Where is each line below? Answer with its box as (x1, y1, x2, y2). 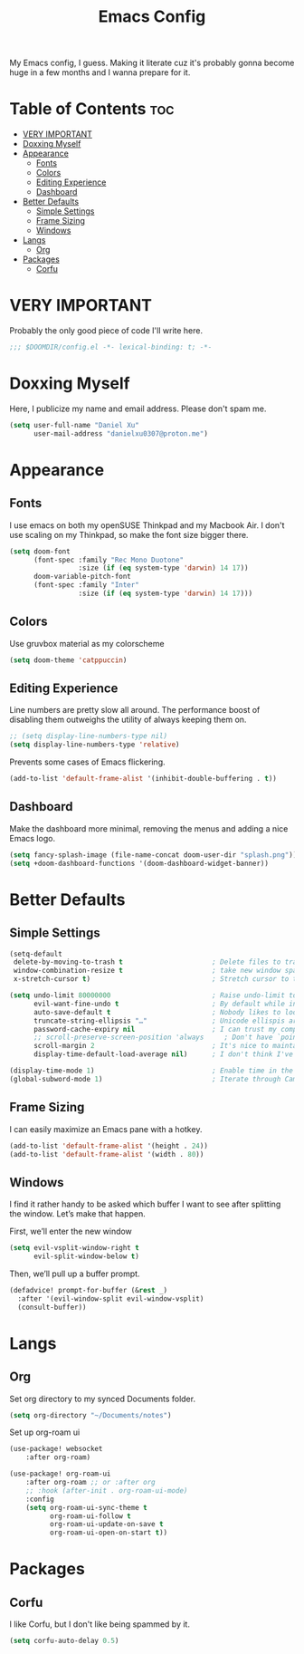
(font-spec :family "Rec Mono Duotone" (33, 555, 184, 564)
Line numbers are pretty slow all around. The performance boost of (9, 705, 261, 716)
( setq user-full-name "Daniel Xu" (9, 420, 140, 429)
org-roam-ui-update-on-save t (49, 1520, 165, 1529)
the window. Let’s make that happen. (9, 1208, 147, 1219)
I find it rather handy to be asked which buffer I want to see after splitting (9, 1198, 281, 1210)
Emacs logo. (9, 832, 56, 843)
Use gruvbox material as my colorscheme (9, 638, 165, 649)
